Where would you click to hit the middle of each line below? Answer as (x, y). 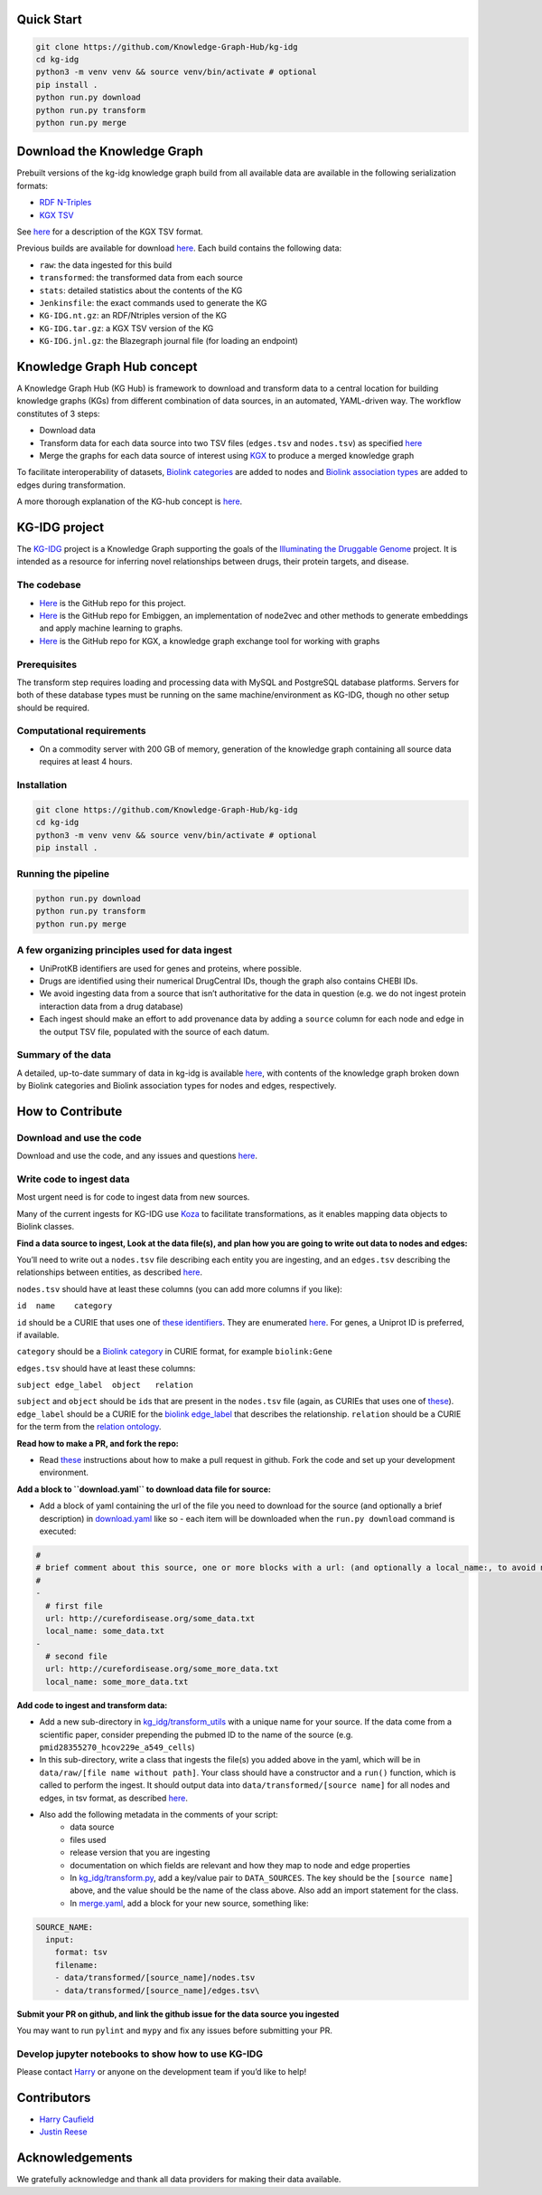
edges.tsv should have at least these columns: (106, 1368)
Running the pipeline (63, 874)
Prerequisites (47, 664)
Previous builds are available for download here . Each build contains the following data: (179, 248)
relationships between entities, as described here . (110, 1272)
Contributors (54, 2098)
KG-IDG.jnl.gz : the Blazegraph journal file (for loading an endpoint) (168, 341)
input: (60, 1940)
